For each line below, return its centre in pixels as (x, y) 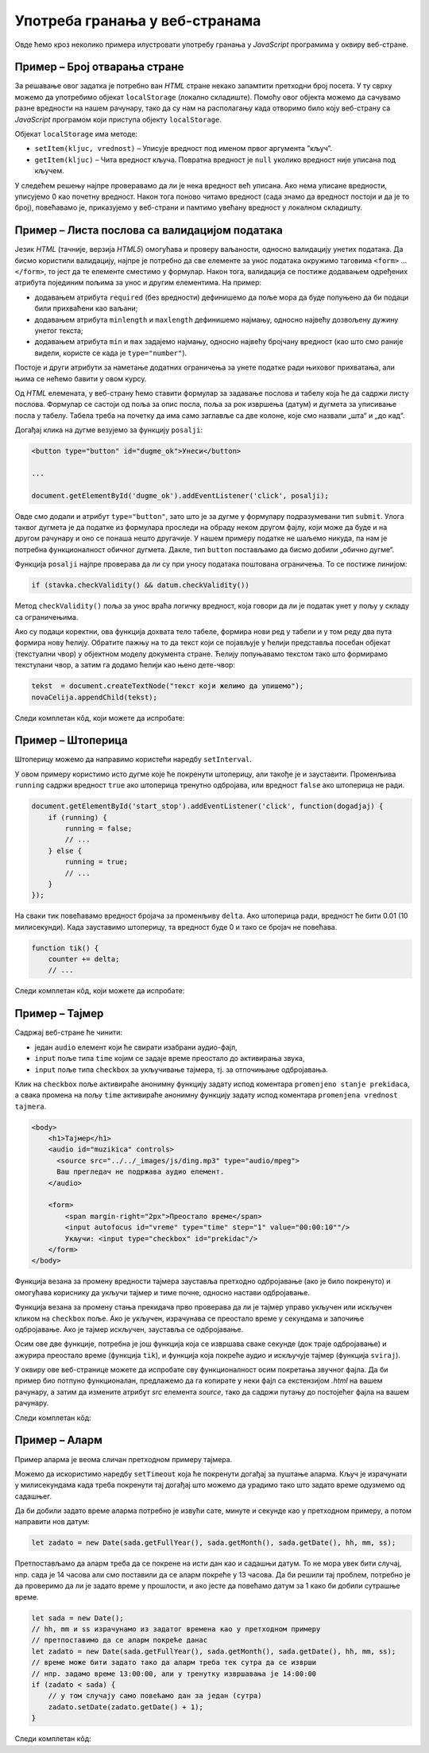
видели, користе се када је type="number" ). (111, 353)
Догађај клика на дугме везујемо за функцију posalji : (108, 430)
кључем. (50, 171)
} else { (65, 851)
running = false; (99, 828)
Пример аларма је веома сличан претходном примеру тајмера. (124, 1459)
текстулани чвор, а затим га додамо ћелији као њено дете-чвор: (125, 665)
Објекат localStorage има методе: (76, 134)
